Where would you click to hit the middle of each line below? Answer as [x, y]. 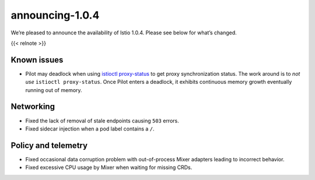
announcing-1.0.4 [55, 15]
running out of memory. [54, 90]
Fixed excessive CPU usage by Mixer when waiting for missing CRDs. [109, 167]
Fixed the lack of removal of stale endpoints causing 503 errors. [102, 121]
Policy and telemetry [49, 145]
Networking [33, 107]
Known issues [37, 60]
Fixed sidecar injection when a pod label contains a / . [90, 129]
